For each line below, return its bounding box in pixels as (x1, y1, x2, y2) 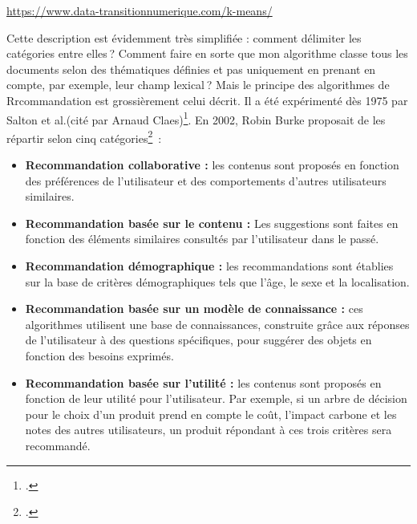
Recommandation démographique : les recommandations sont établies (25, 258, 394, 274)
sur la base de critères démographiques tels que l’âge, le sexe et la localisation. (25, 273, 410, 290)
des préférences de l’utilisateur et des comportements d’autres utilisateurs (25, 172, 387, 189)
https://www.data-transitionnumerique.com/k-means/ (6, 2, 273, 18)
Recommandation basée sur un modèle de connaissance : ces (25, 300, 363, 317)
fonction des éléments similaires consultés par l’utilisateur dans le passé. (25, 230, 379, 247)
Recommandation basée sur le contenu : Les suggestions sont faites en (25, 214, 399, 231)
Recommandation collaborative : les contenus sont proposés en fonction (25, 156, 399, 173)
